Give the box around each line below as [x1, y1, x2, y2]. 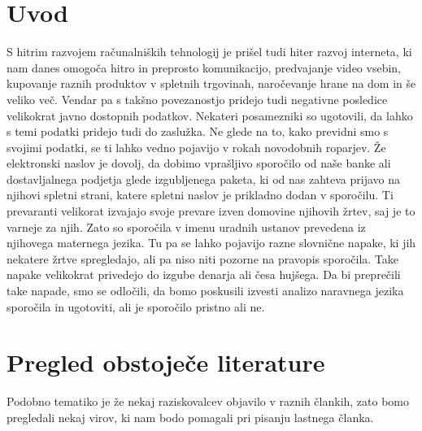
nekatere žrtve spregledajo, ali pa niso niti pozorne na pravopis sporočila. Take [7, 250, 399, 267]
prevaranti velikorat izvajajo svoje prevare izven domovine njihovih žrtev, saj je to [7, 202, 415, 220]
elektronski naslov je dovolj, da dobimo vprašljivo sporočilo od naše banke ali [7, 155, 391, 172]
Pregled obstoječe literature [7, 346, 325, 379]
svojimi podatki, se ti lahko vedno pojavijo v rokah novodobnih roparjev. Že [7, 138, 386, 155]
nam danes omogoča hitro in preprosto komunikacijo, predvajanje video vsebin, [7, 59, 401, 76]
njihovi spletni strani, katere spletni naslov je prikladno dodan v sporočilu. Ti [7, 186, 394, 203]
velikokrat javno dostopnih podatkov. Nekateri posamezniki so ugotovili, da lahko [7, 107, 413, 124]
